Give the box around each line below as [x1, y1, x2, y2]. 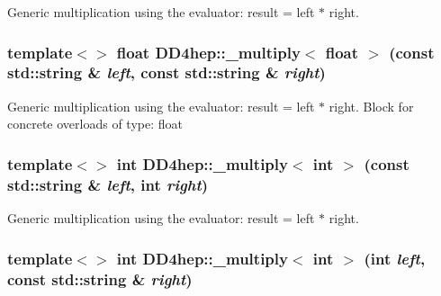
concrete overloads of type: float [7, 114, 183, 133]
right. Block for [328, 96, 414, 115]
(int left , [364, 247, 426, 269]
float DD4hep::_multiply [116, 40, 301, 63]
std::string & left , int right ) [7, 173, 209, 195]
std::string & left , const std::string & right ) [7, 61, 326, 84]
